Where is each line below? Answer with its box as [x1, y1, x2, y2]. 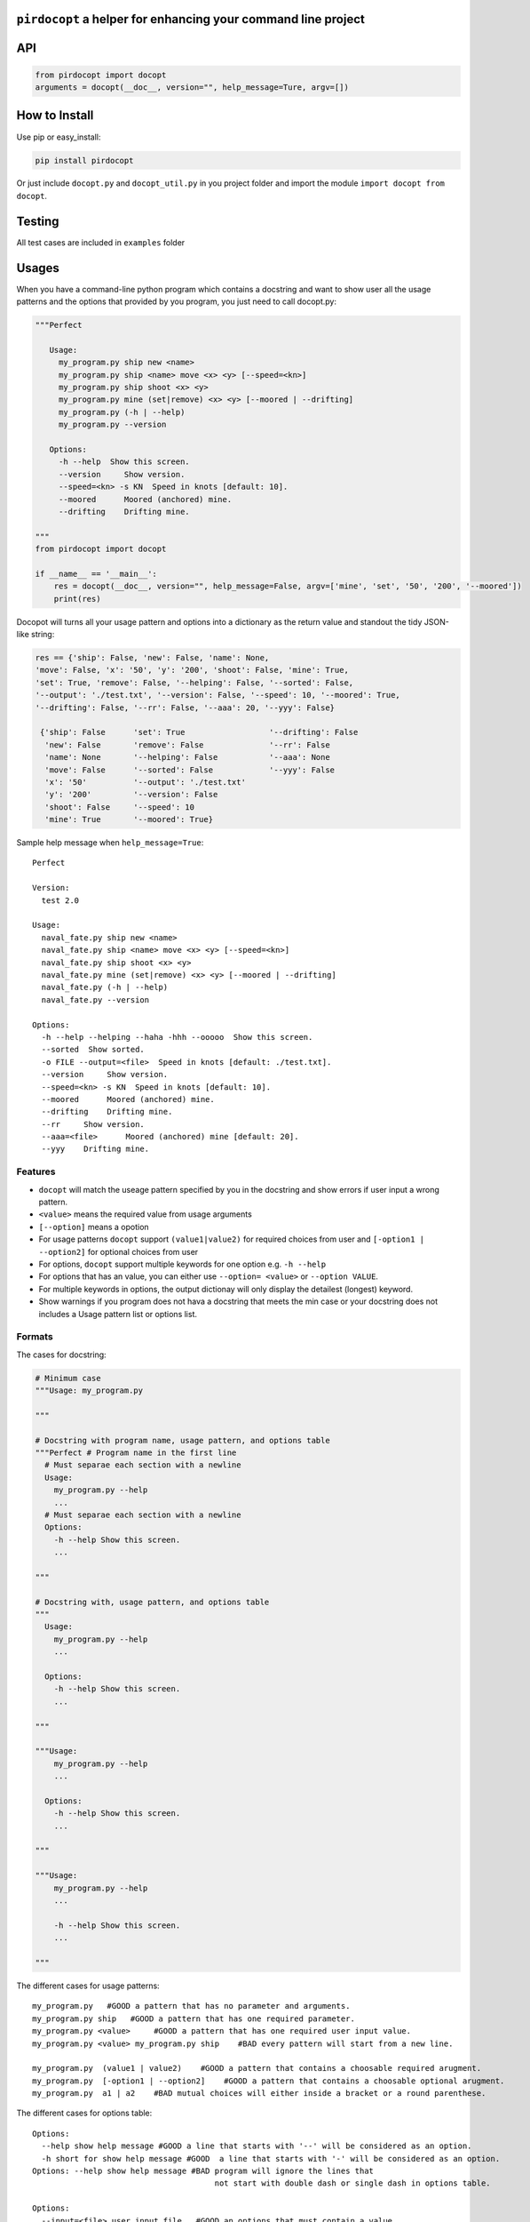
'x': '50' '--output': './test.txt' [44, 777, 246, 787]
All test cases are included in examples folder [16, 236, 186, 248]
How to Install [16, 108, 94, 124]
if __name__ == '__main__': [35, 569, 157, 579]
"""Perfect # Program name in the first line [35, 1447, 237, 1458]
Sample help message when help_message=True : [16, 837, 204, 848]
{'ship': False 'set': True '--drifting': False [40, 727, 359, 738]
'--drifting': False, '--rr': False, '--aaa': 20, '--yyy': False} [35, 702, 336, 713]
